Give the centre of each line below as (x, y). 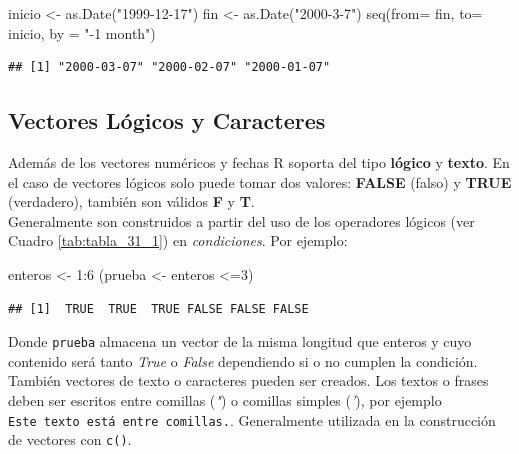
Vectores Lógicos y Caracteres (167, 120)
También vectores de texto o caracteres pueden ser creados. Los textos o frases (248, 380)
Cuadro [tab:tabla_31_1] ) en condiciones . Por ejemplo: (178, 240)
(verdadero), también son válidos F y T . (131, 201)
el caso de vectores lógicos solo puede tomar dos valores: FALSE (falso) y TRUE (260, 181)
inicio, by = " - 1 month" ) (82, 32)
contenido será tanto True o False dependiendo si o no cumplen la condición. (243, 360)
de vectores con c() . (70, 439)
